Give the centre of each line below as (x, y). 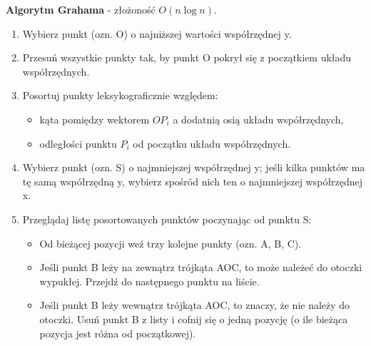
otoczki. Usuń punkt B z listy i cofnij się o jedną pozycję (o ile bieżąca (194, 319)
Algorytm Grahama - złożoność (81, 9)
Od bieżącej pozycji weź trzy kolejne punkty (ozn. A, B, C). (171, 243)
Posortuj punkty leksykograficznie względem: (120, 95)
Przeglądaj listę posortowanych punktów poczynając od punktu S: (167, 219)
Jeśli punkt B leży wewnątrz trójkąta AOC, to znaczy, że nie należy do (195, 305)
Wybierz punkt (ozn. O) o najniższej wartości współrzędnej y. (157, 33)
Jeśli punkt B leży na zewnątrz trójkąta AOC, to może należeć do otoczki (201, 267)
